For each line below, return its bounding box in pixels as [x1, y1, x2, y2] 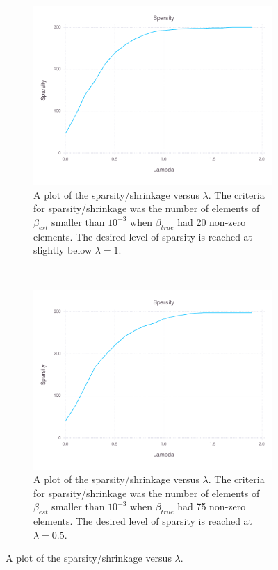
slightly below [33, 243, 92, 257]
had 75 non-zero [177, 499, 246, 514]
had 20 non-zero [177, 214, 246, 229]
